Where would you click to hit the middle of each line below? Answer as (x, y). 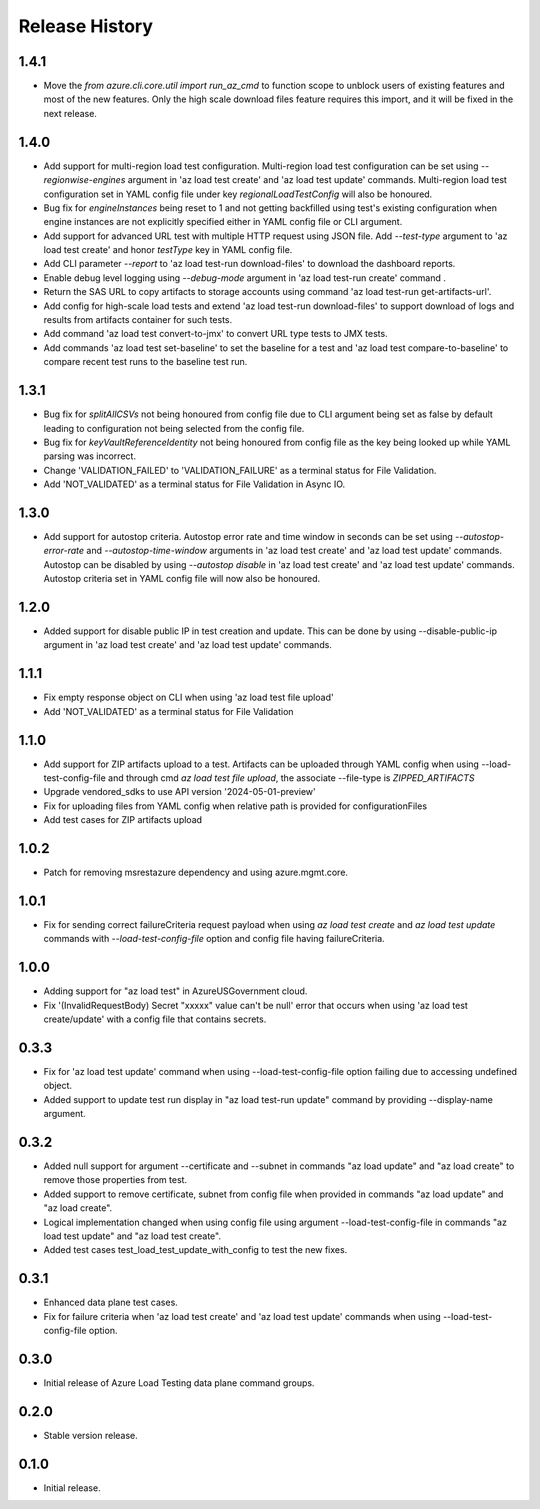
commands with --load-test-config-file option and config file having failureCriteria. (214, 939)
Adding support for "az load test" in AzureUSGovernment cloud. (175, 991)
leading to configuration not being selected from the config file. (174, 428)
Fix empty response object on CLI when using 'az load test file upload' (188, 697)
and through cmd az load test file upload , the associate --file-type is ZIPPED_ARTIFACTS (291, 778)
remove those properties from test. (115, 1180)
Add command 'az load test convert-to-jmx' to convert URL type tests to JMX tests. (216, 334)
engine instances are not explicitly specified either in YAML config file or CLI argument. (223, 222)
